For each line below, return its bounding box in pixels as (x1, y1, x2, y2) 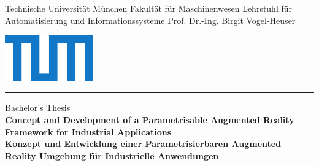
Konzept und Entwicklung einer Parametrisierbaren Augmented (5, 137, 282, 150)
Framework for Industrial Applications (5, 125, 172, 138)
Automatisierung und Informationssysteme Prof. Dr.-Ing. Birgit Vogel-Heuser (5, 13, 296, 26)
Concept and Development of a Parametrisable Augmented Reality (5, 113, 294, 126)
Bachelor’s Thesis (5, 101, 71, 114)
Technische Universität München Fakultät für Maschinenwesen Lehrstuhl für (5, 2, 293, 14)
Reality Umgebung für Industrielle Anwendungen (5, 149, 219, 162)
